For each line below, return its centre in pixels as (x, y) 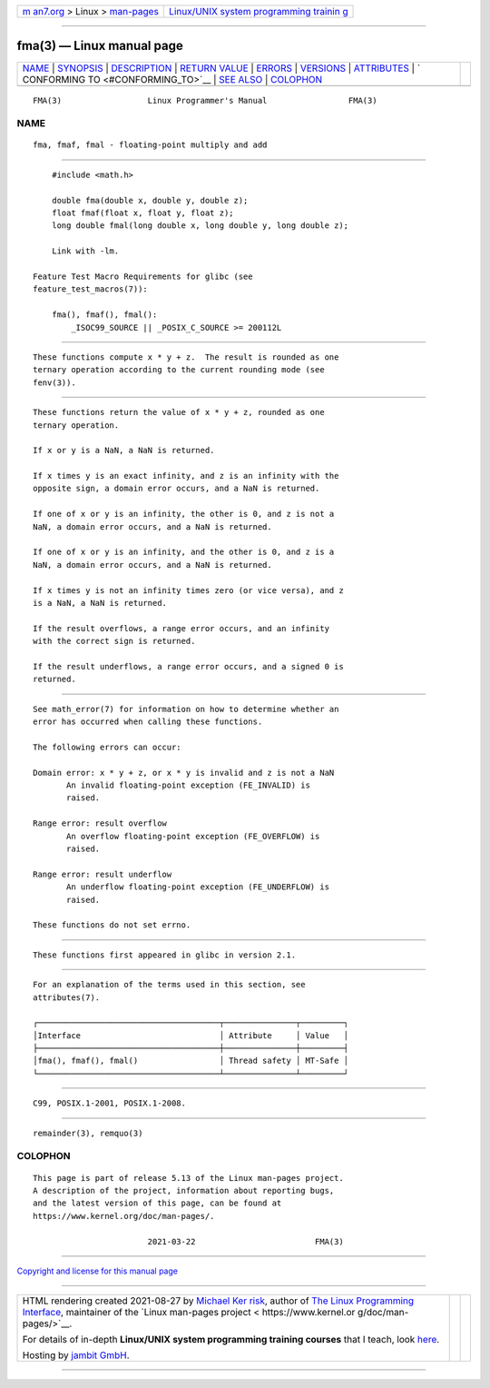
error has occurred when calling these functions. (148, 722)
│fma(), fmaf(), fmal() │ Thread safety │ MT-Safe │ (191, 1061)
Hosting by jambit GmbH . (76, 1355)
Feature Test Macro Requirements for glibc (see (143, 276)
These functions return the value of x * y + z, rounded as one (179, 412)
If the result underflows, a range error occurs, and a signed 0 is (188, 666)
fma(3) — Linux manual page (100, 46)
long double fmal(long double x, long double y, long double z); (200, 226)
